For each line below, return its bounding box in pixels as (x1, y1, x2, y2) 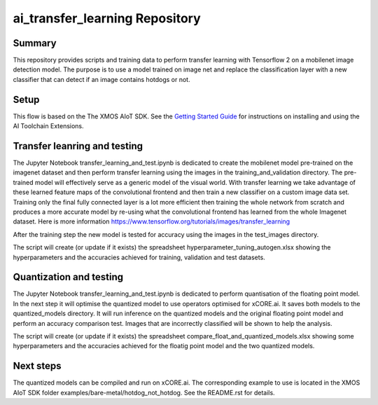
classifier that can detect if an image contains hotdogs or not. (13, 75, 190, 83)
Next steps (13, 360, 62, 372)
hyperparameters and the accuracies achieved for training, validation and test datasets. (13, 253, 265, 261)
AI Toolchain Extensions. (13, 122, 84, 130)
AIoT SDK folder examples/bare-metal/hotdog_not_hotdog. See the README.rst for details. (13, 388, 276, 397)
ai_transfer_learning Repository (13, 11, 201, 26)
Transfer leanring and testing (13, 140, 143, 152)
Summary (13, 37, 57, 49)
